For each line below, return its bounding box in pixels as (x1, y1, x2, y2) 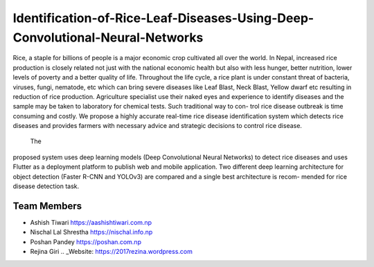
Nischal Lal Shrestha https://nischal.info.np (30, 228, 153, 237)
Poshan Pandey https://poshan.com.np (30, 237, 142, 246)
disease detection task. (12, 182, 80, 190)
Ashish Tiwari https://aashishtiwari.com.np (30, 218, 152, 226)
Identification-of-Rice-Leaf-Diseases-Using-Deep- (12, 10, 314, 26)
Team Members (12, 200, 82, 212)
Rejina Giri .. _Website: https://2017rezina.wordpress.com (30, 248, 193, 256)
